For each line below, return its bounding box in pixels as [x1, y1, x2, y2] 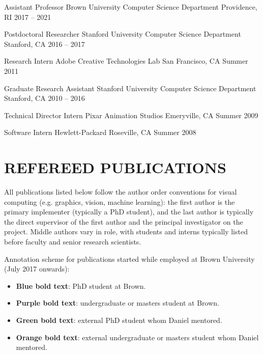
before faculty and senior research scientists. [4, 236, 141, 247]
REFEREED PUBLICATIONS [4, 157, 226, 178]
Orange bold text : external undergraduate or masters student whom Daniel [16, 332, 259, 342]
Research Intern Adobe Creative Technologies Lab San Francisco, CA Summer [4, 56, 248, 66]
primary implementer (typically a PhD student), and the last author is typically [4, 206, 254, 217]
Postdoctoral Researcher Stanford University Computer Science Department [4, 29, 241, 39]
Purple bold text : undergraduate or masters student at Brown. [16, 297, 219, 308]
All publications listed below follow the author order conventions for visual [4, 186, 237, 197]
